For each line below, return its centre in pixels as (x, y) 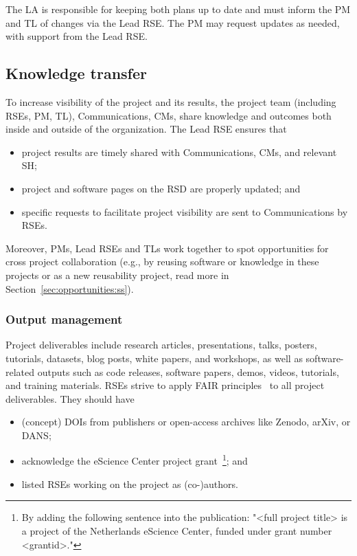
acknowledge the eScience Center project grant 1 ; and (135, 460)
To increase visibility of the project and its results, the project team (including (171, 101)
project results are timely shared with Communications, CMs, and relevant (179, 152)
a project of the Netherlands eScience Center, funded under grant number (177, 530)
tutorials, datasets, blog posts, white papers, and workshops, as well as (154, 358)
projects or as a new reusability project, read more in (117, 275)
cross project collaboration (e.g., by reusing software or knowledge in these (162, 262)
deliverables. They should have (70, 398)
